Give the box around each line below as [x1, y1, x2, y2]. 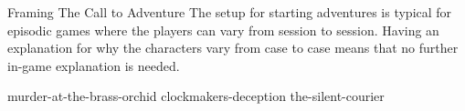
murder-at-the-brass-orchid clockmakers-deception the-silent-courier [7, 86, 385, 106]
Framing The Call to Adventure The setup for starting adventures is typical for [7, 3, 452, 21]
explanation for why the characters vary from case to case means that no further [7, 38, 459, 57]
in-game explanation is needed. [7, 55, 180, 75]
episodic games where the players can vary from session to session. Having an [7, 20, 439, 39]
